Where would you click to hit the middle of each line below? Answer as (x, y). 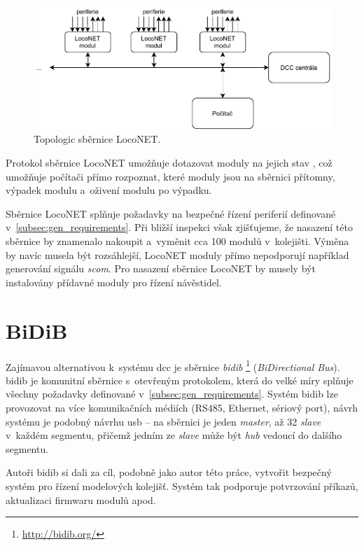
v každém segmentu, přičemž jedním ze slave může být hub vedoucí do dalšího (174, 435)
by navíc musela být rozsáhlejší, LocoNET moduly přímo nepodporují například (177, 254)
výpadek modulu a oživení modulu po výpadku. (109, 190)
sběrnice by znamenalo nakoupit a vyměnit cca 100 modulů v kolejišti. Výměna (177, 241)
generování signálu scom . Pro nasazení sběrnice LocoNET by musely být (161, 268)
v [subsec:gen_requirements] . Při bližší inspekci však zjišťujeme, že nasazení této (179, 227)
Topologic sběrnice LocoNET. (97, 139)
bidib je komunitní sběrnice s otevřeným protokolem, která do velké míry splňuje (180, 380)
